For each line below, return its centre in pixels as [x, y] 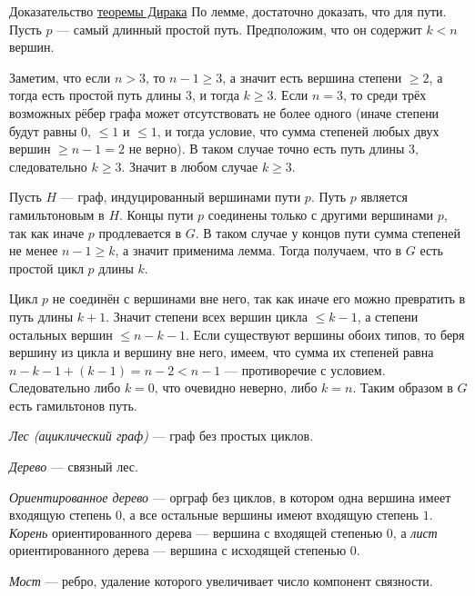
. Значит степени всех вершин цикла [207, 316]
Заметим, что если [60, 77]
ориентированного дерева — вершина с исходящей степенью [178, 550]
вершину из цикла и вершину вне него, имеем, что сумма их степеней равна [222, 352]
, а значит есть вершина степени [312, 77]
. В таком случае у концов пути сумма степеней [328, 232]
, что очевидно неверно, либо [236, 387]
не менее [34, 250]
